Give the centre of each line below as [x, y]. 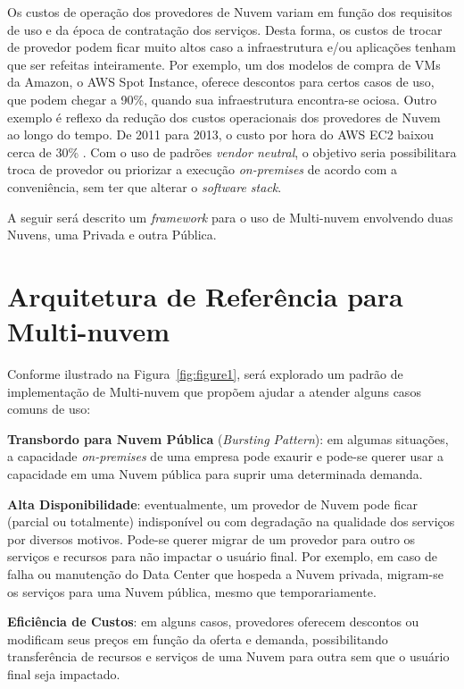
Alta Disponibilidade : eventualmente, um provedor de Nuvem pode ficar [212, 504]
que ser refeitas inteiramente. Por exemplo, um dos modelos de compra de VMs [224, 64]
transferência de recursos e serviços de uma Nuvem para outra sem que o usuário [228, 656]
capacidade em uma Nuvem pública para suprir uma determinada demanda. [215, 474]
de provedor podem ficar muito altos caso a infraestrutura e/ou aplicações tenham [232, 47]
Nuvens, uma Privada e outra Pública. [112, 235]
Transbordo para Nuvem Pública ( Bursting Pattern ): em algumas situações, [228, 438]
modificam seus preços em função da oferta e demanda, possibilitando [198, 639]
